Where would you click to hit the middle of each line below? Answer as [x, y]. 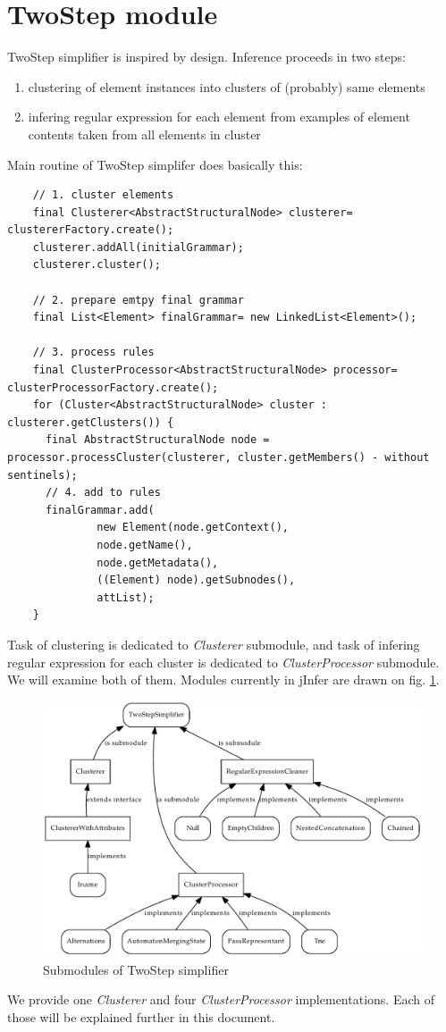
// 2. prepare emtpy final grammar [138, 300]
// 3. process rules [93, 352]
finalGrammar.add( [100, 510]
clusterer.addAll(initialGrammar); [138, 247]
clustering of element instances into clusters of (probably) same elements [227, 86]
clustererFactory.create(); [91, 230]
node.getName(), [145, 545]
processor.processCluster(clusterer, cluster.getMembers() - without [219, 457]
